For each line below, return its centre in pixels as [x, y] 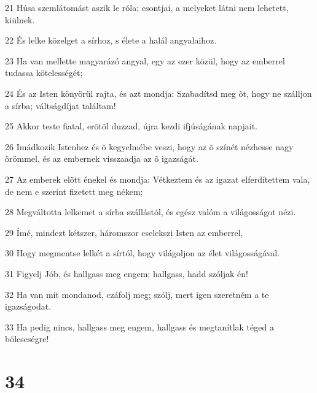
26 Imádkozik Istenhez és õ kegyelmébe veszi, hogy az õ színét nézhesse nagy [149, 146]
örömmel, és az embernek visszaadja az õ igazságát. [102, 158]
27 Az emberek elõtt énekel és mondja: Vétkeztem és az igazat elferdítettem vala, [158, 179]
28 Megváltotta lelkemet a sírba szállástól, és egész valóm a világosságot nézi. [151, 212]
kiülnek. [20, 19]
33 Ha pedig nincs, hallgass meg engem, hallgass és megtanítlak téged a [139, 326]
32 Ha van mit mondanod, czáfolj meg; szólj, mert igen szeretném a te [137, 294]
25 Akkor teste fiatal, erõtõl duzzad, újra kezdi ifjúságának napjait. [131, 126]
